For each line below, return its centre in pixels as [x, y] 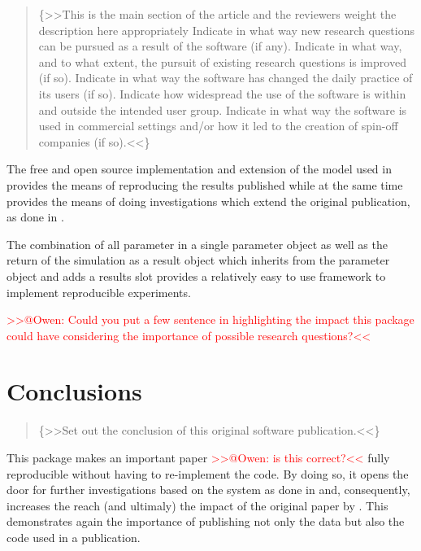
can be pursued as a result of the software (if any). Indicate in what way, [220, 46]
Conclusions [74, 391]
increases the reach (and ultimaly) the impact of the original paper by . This [197, 505]
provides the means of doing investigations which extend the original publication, [208, 201]
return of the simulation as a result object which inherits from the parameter [198, 260]
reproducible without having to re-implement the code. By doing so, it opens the [208, 473]
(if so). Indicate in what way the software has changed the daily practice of [226, 78]
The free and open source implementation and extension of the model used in [199, 169]
